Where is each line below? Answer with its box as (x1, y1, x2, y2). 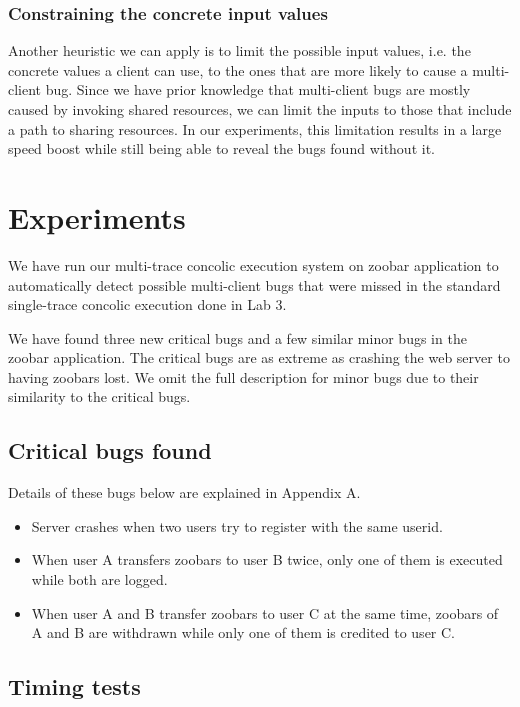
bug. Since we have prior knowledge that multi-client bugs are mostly (45, 79, 471, 100)
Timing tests (8, 671, 141, 702)
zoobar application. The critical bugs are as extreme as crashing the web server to (8, 347, 510, 368)
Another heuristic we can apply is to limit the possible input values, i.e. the (8, 40, 471, 61)
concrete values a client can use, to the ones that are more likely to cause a (8, 59, 468, 80)
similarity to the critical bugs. (8, 386, 191, 407)
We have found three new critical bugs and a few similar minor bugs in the (8, 327, 467, 348)
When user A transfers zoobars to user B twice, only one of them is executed (31, 549, 503, 570)
